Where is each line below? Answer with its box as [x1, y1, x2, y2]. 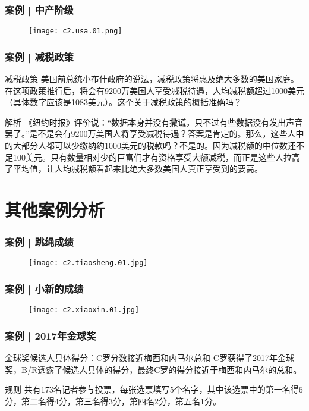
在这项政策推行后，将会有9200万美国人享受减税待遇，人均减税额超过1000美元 [5, 84, 304, 96]
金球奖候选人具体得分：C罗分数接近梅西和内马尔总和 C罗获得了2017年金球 [5, 352, 294, 364]
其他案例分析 [5, 197, 105, 222]
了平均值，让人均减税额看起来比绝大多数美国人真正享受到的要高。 [5, 162, 263, 175]
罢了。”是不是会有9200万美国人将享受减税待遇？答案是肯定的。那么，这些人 [5, 127, 296, 140]
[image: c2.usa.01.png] [29, 27, 122, 36]
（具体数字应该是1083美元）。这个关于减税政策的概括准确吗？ [5, 96, 242, 108]
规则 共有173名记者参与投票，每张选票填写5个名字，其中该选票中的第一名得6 [5, 383, 303, 396]
